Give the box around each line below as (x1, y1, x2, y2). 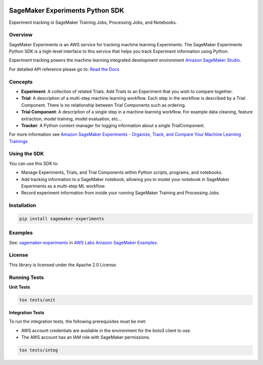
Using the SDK (9, 150, 44, 157)
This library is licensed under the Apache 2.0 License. (9, 262, 117, 268)
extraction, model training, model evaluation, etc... (21, 116, 122, 122)
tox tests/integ (19, 347, 58, 353)
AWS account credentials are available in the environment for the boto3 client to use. (21, 328, 191, 333)
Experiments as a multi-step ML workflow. (21, 183, 106, 189)
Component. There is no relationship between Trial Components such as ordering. (21, 102, 186, 108)
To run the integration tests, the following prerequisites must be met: (9, 319, 147, 325)
